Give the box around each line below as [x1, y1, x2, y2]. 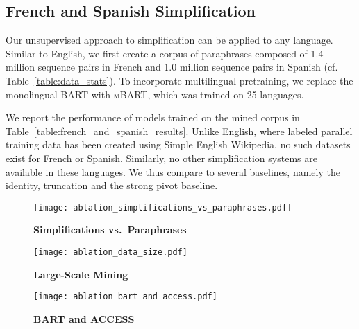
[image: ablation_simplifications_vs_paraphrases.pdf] [33, 202, 292, 213]
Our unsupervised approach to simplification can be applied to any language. [6, 33, 333, 47]
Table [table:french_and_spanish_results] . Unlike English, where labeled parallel [6, 123, 353, 138]
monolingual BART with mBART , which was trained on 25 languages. [6, 87, 304, 101]
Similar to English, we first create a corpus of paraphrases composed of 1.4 [6, 46, 324, 60]
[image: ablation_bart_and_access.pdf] [33, 292, 217, 302]
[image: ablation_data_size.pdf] [33, 247, 187, 257]
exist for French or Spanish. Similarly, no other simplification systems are [6, 150, 317, 165]
